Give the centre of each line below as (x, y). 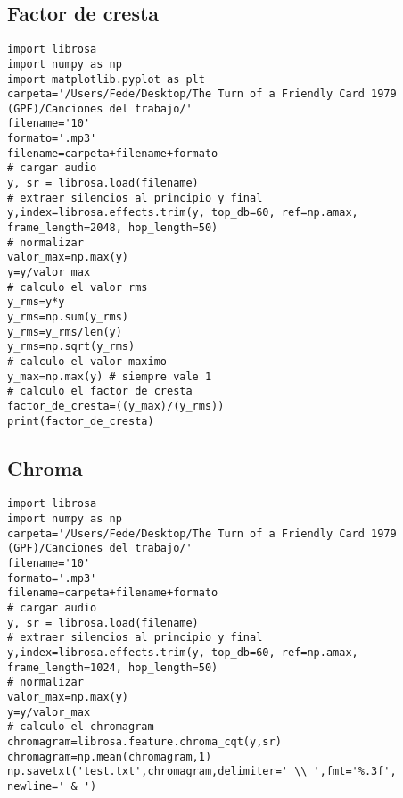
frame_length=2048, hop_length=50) (113, 228)
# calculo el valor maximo (87, 361)
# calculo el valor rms (78, 287)
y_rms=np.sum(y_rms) (68, 317)
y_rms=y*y (36, 302)
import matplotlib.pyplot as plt (106, 79)
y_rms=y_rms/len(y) (65, 332)
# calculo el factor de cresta (100, 391)
